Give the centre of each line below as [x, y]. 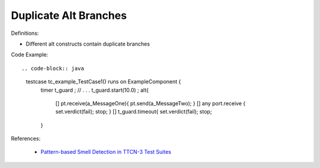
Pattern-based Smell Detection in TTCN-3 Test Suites [106, 152]
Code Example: [30, 55]
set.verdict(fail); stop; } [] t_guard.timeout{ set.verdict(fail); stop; [134, 112]
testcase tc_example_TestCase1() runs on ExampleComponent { [103, 82]
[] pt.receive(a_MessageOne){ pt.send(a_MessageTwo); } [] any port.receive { [151, 103]
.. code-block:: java [53, 68]
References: [26, 138]
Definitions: [25, 33]
